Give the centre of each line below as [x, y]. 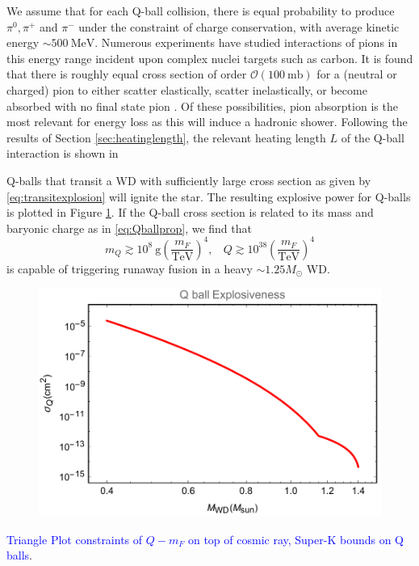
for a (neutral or [357, 74]
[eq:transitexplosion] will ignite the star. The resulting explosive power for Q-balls [209, 196]
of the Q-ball [373, 137]
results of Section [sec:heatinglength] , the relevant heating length [166, 137]
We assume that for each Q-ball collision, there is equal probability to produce [201, 11]
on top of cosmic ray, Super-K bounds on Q [296, 539]
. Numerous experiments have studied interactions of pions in [246, 42]
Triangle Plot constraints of [75, 539]
